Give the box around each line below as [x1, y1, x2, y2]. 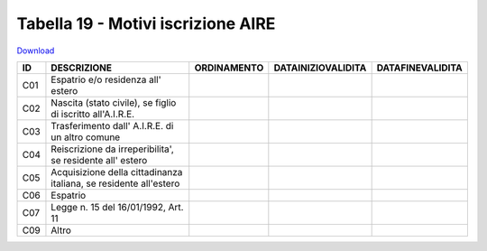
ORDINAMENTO [194, 61, 264, 74]
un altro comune [51, 131, 121, 144]
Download [16, 45, 55, 56]
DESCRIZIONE [51, 61, 113, 74]
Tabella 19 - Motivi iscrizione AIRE [16, 14, 276, 33]
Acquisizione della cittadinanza [51, 165, 183, 178]
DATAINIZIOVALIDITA [273, 61, 367, 74]
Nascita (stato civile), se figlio [51, 96, 177, 108]
